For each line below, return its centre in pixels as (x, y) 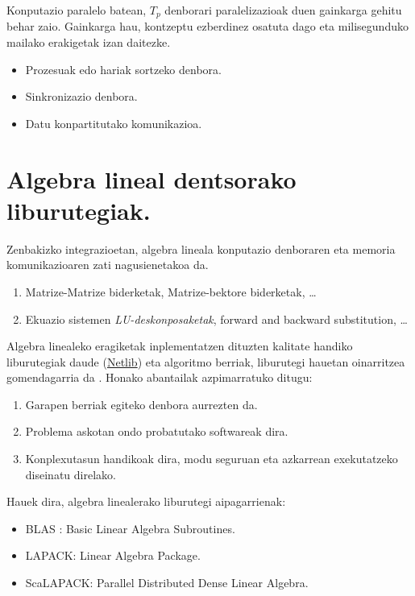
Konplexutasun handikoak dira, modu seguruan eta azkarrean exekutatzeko (212, 459)
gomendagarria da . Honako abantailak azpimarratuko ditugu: (160, 377)
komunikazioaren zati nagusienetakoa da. (108, 265)
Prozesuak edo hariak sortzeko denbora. (123, 69)
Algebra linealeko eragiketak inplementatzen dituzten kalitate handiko (180, 346)
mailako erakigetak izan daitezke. (89, 42)
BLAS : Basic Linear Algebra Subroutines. (130, 528)
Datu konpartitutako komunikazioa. (114, 123)
